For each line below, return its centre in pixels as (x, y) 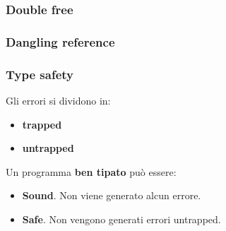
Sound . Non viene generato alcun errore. (112, 195)
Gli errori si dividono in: (58, 100)
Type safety (40, 74)
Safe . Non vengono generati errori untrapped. (121, 219)
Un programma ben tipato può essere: (91, 171)
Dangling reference (60, 41)
